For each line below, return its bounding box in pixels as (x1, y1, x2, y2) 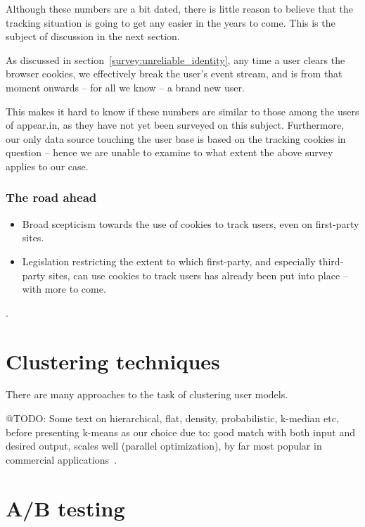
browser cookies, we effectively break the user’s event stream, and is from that (6, 66, 342, 81)
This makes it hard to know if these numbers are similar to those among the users (6, 103, 359, 118)
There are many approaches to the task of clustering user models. (6, 387, 288, 402)
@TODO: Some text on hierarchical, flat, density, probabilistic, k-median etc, (6, 411, 339, 426)
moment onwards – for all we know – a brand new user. (6, 80, 245, 94)
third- (319, 253, 344, 268)
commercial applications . (6, 452, 117, 466)
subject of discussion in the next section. (6, 29, 180, 44)
